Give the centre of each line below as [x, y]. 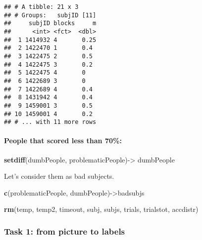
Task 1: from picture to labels [65, 231]
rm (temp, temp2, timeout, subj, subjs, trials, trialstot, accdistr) [101, 209]
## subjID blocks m [50, 23]
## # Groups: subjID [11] [50, 15]
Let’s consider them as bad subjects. [59, 176]
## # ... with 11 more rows [50, 122]
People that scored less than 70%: [63, 140]
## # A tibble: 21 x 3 [41, 7]
